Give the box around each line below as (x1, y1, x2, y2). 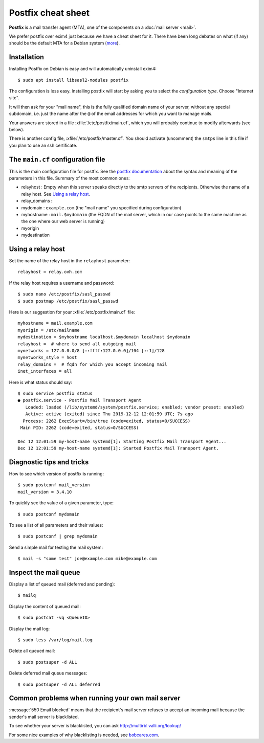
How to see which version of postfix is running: (9, 471, 104, 476)
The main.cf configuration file (9, 155, 106, 163)
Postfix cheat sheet (9, 7, 90, 18)
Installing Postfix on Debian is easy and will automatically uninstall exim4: (9, 66, 156, 72)
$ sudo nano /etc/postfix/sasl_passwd (18, 292, 111, 297)
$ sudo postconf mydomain (18, 511, 80, 517)
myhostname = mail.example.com (18, 320, 93, 326)
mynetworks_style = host (18, 355, 77, 360)
